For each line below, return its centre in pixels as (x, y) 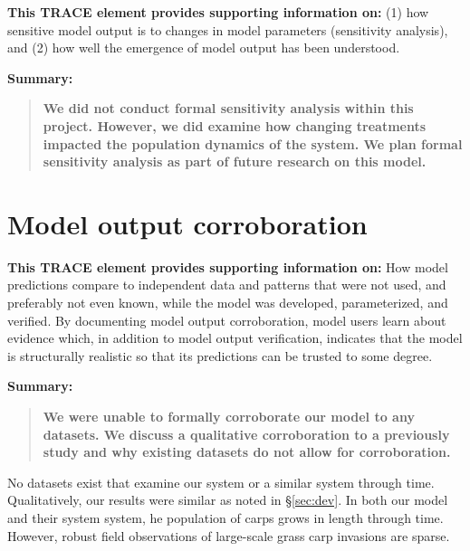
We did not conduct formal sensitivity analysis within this (228, 108)
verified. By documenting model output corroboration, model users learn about (227, 320)
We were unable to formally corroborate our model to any (229, 417)
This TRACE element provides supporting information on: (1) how (218, 12)
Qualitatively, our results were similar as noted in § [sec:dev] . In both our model (228, 500)
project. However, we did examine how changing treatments (235, 125)
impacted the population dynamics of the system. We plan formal (253, 143)
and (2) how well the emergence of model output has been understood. (204, 47)
